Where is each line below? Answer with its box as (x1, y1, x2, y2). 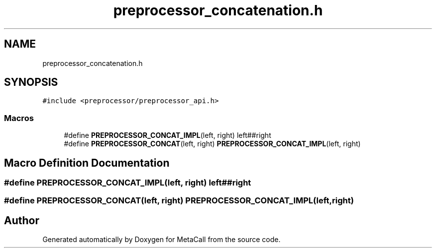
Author (4, 214, 39, 227)
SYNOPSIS (4, 76, 58, 89)
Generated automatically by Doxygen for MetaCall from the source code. (42, 235, 281, 244)
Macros (4, 113, 34, 123)
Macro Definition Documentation (4, 156, 170, 169)
